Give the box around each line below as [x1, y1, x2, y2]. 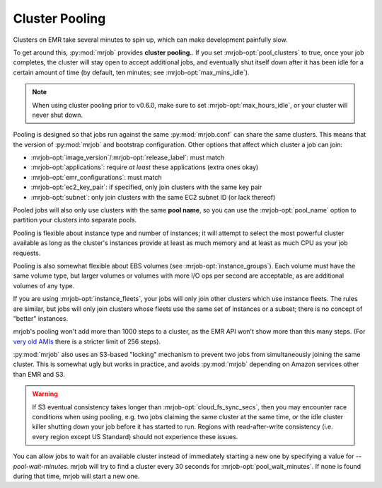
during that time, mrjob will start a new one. [13, 472, 140, 480]
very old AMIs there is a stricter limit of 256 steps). [13, 337, 161, 346]
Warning [32, 390, 58, 398]
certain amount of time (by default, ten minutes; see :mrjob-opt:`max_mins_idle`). [13, 68, 250, 76]
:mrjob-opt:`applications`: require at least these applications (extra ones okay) [30, 163, 259, 171]
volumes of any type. [13, 281, 75, 290]
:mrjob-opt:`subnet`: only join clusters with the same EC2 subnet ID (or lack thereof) [30, 193, 276, 201]
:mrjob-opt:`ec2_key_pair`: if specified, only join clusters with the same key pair [30, 183, 262, 191]
